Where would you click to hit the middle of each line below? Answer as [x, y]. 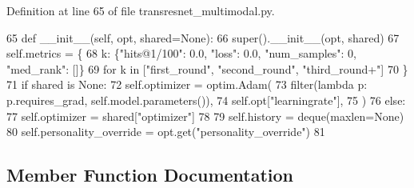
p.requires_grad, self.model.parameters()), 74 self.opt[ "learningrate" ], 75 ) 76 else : [206, 100]
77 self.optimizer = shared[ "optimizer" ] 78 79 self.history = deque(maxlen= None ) [205, 116]
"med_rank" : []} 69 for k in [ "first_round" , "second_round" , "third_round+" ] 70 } [207, 68]
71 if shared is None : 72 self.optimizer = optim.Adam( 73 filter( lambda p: [187, 84]
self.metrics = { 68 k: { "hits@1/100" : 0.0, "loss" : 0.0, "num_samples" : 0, [182, 53]
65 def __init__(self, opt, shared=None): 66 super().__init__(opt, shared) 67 [203, 37]
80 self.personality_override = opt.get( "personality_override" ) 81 [166, 132]
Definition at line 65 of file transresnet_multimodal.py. [141, 10]
